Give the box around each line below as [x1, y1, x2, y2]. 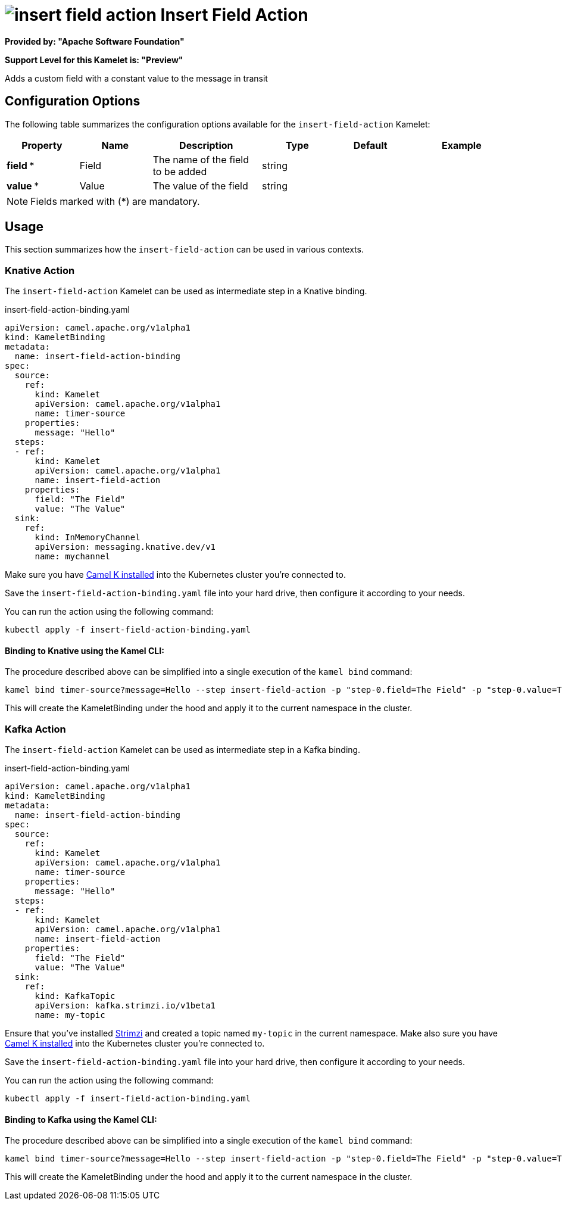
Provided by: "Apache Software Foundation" [5, 36, 185, 46]
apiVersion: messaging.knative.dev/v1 [35, 542, 216, 552]
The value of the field [152, 179, 248, 192]
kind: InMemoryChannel [35, 533, 140, 543]
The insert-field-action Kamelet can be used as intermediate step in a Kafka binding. [5, 745, 361, 755]
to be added [152, 165, 207, 178]
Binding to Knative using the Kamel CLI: [5, 645, 164, 656]
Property [21, 139, 63, 151]
